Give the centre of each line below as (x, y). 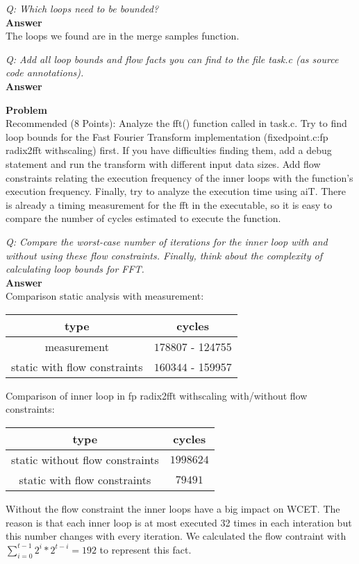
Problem (26, 109)
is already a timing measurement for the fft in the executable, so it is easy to (169, 204)
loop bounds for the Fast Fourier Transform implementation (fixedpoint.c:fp (167, 136)
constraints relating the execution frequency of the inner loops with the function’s (179, 177)
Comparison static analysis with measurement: (105, 296)
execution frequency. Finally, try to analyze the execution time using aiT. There (176, 191)
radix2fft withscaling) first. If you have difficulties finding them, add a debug (169, 150)
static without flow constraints (85, 460)
